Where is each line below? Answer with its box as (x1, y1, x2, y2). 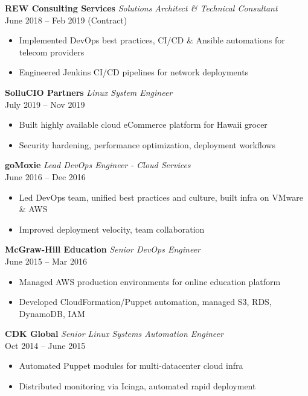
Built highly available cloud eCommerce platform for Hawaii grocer (19, 118, 268, 131)
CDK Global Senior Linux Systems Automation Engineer (5, 327, 223, 340)
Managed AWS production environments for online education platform (19, 275, 281, 288)
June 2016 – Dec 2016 (5, 170, 86, 183)
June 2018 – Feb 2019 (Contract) (5, 13, 127, 26)
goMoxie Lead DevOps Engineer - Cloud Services (5, 159, 191, 171)
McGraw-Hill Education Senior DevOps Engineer (5, 243, 201, 256)
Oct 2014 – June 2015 (5, 339, 86, 351)
